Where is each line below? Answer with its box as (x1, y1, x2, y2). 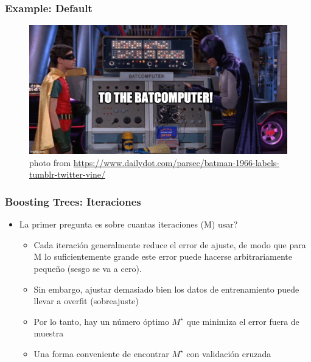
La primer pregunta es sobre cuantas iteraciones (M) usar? (19, 218, 238, 231)
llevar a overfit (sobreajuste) (33, 294, 139, 307)
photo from (29, 156, 71, 169)
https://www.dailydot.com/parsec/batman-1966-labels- (73, 156, 280, 169)
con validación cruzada (186, 347, 271, 360)
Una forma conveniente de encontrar (33, 347, 169, 360)
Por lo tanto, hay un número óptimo (33, 315, 169, 327)
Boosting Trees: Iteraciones (5, 193, 141, 209)
